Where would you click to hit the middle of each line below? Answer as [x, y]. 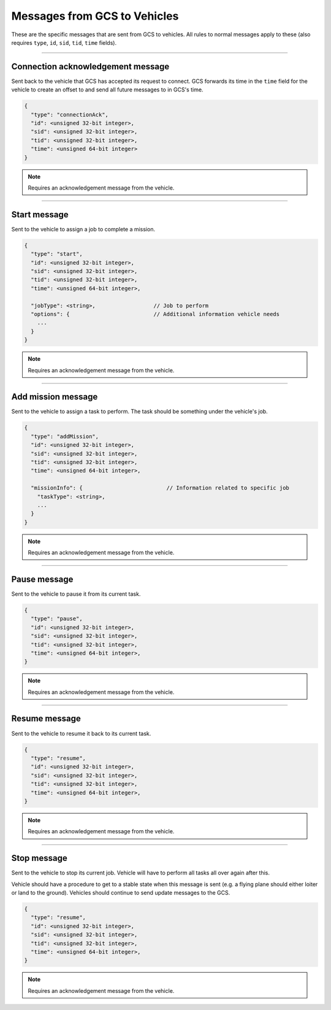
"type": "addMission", [65, 436]
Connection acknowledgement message [90, 67]
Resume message [46, 719]
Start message [40, 214]
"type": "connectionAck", [70, 114]
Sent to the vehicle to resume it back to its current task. [81, 733]
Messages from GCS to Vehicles [95, 16]
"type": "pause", [57, 619]
